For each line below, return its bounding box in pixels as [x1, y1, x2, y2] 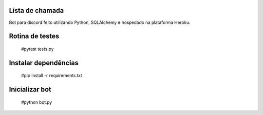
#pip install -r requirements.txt [21, 73, 82, 78]
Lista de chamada [9, 6, 64, 15]
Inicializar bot [9, 85, 51, 94]
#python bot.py [21, 99, 52, 105]
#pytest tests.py [21, 46, 54, 52]
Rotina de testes [9, 32, 59, 40]
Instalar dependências [9, 58, 79, 67]
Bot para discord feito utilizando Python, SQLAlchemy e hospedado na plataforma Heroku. [9, 19, 190, 25]
